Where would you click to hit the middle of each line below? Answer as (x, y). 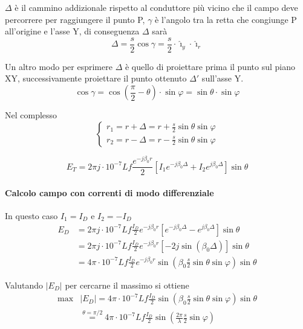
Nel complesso (31, 115)
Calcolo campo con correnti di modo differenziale (109, 192)
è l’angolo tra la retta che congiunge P (226, 19)
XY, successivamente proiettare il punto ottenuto (96, 78)
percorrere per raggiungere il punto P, (75, 19)
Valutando (24, 285)
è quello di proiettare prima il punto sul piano (210, 66)
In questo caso (31, 215)
